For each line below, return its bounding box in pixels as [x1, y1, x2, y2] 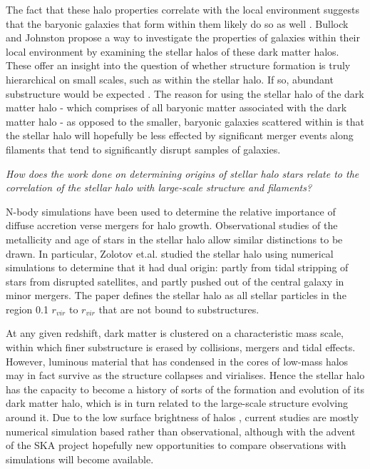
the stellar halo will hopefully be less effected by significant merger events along [6, 128, 354, 143]
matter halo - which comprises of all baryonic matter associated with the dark [6, 100, 347, 115]
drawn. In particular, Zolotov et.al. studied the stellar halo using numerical [6, 246, 334, 261]
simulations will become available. [6, 451, 154, 466]
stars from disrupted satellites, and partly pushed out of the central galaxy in [6, 273, 344, 288]
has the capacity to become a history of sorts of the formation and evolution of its [6, 381, 364, 396]
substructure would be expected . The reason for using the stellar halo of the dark [6, 86, 364, 101]
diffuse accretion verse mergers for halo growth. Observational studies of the [6, 218, 338, 233]
